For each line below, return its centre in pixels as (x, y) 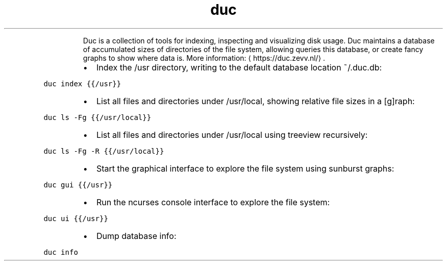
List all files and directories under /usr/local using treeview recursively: (232, 135)
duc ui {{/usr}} (76, 218)
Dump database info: (136, 236)
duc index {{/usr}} (82, 83)
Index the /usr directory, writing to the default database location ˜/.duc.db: (239, 67)
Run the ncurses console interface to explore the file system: (213, 202)
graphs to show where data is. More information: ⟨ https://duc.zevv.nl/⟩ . (204, 58)
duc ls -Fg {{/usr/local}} (97, 117)
